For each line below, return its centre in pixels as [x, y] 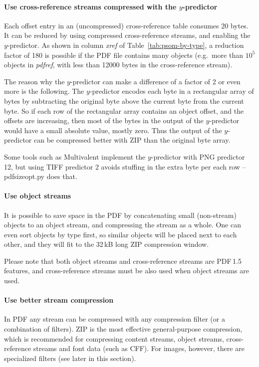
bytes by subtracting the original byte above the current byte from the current [124, 100]
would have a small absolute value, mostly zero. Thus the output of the [113, 130]
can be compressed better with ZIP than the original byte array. [132, 140]
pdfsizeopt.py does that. [41, 176]
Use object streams [38, 196]
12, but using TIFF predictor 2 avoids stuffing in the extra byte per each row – [125, 166]
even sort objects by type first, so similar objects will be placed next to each [121, 234]
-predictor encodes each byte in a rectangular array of [172, 91]
